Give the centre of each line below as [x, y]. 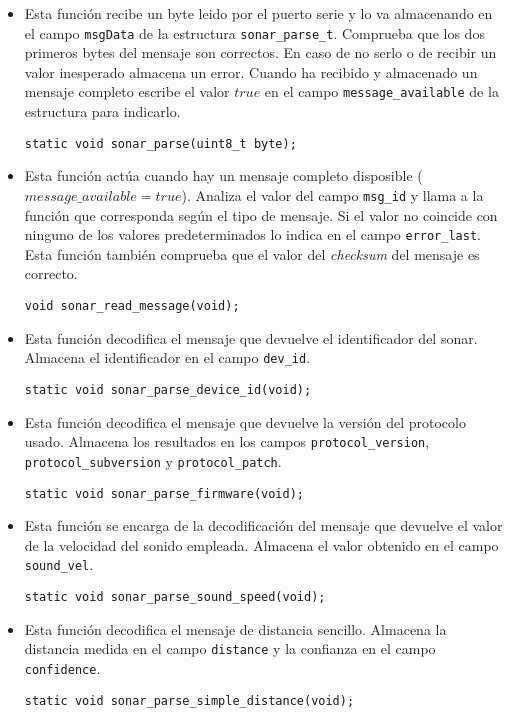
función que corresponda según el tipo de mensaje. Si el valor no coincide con [261, 214]
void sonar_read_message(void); [132, 306]
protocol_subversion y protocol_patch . [153, 460]
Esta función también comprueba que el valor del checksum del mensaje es [252, 253]
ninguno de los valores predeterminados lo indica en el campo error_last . [252, 234]
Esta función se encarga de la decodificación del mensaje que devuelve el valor [263, 525]
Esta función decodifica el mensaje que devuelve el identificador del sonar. [251, 337]
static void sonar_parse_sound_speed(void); [175, 597]
